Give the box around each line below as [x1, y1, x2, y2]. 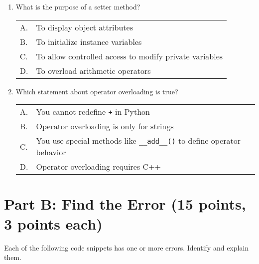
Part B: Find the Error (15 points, [4, 194, 246, 214]
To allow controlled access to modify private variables [36, 50, 223, 62]
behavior [36, 146, 66, 158]
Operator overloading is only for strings [36, 120, 174, 132]
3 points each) [4, 213, 103, 234]
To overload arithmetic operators [36, 64, 151, 76]
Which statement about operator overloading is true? [15, 86, 178, 96]
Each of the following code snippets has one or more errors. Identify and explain [4, 242, 249, 253]
